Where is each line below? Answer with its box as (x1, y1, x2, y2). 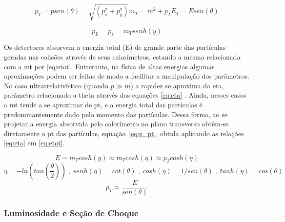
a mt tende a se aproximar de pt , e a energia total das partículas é (4, 99, 203, 109)
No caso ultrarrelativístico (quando (4, 80, 108, 90)
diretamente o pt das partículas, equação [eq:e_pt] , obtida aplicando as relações (4, 128, 244, 138)
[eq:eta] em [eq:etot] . (4, 138, 65, 148)
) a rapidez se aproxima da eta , (130, 80, 224, 90)
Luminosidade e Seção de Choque (4, 206, 139, 219)
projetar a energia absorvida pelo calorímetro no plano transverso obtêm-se (4, 119, 229, 129)
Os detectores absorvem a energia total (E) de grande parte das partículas (4, 42, 226, 52)
